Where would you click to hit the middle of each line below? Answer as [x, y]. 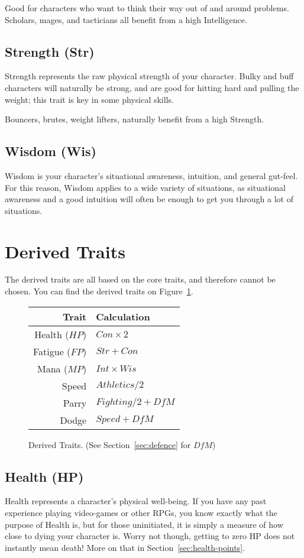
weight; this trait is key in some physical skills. [89, 99]
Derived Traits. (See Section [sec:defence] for [110, 444]
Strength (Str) [50, 51]
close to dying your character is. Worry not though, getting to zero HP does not [150, 536]
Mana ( [53, 368]
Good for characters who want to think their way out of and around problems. [147, 8]
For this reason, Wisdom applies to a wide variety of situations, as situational [145, 187]
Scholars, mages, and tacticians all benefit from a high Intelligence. [126, 19]
